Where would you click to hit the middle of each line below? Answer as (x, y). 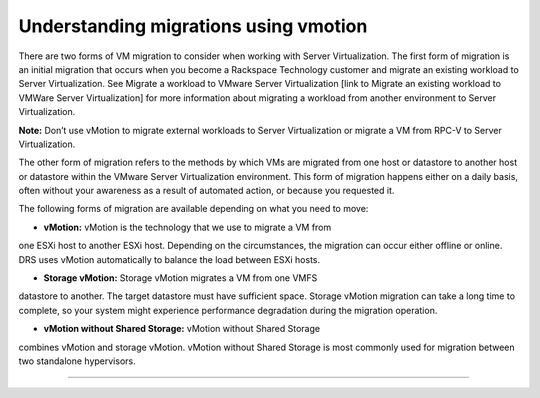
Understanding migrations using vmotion (193, 26)
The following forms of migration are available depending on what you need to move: (193, 209)
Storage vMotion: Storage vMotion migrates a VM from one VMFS (180, 278)
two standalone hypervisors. (77, 361)
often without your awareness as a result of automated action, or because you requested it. (206, 191)
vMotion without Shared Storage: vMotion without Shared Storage (181, 329)
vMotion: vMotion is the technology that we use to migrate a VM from (187, 227)
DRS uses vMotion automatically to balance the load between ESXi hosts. (169, 259)
